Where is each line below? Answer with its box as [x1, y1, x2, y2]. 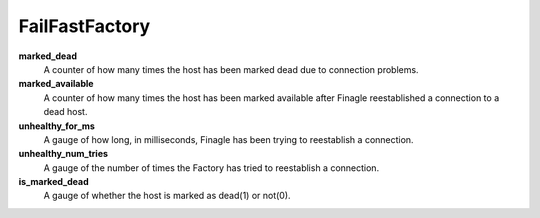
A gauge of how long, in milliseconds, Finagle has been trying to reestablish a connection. [43, 133, 414, 145]
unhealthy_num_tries [18, 148, 109, 160]
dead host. [43, 106, 88, 118]
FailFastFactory [18, 15, 151, 37]
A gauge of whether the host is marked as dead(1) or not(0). [43, 190, 291, 202]
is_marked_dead [18, 176, 89, 188]
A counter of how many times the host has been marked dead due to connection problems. [43, 63, 419, 75]
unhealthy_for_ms [18, 120, 95, 132]
